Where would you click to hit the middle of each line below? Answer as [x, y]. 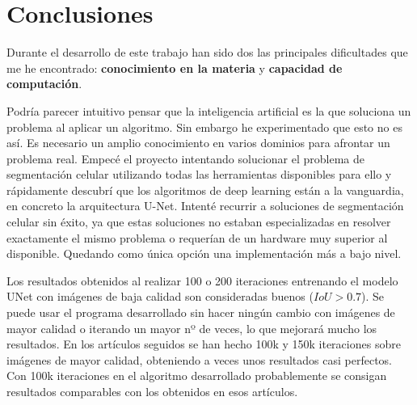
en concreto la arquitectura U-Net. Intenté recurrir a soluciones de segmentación [205, 206]
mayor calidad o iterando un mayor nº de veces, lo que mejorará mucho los [192, 328]
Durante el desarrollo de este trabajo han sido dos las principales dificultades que [207, 52]
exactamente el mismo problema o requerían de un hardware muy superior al [197, 237]
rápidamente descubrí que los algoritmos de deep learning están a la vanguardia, [205, 190]
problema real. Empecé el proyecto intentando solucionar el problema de [186, 158]
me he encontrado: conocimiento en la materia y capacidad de [175, 67]
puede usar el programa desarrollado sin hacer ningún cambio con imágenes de [201, 312]
